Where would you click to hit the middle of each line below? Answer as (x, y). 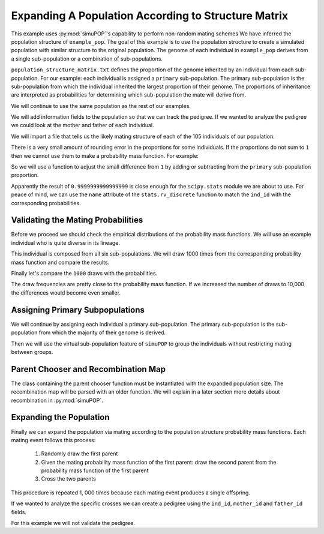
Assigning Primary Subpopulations (78, 310)
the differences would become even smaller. (66, 292)
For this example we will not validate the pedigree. (73, 523)
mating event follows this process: (53, 440)
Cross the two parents (68, 479)
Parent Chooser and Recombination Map (88, 369)
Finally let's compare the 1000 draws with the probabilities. (84, 274)
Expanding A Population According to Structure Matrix (149, 16)
